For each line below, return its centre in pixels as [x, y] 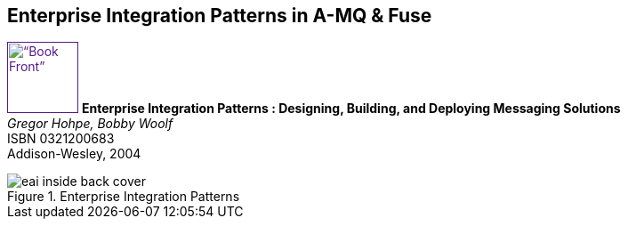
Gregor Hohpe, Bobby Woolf [90, 124]
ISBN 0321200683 [61, 139]
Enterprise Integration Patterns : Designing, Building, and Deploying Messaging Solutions [351, 109]
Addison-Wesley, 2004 [74, 154]
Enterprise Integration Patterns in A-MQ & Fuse [220, 16]
